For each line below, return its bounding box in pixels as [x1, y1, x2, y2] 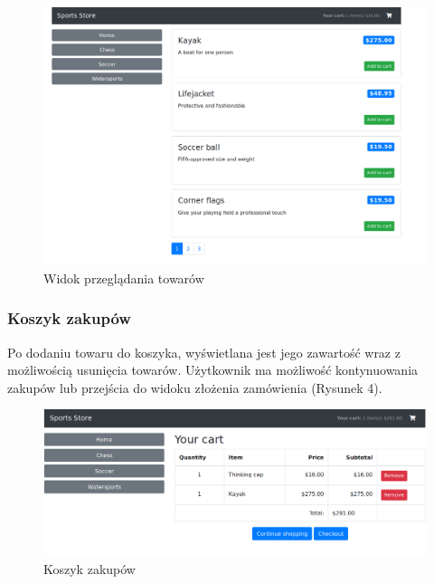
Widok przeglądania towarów [43, 268, 204, 287]
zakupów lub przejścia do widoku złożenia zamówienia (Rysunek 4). [7, 378, 382, 397]
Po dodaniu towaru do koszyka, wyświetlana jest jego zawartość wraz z [7, 342, 401, 361]
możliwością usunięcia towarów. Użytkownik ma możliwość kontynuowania [7, 360, 419, 379]
